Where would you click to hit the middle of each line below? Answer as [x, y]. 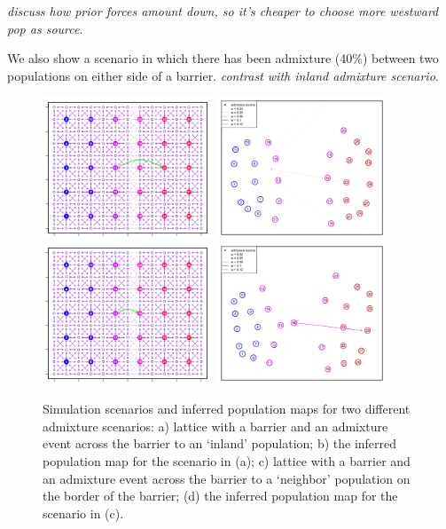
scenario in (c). [83, 513]
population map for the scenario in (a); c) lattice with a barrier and [227, 461]
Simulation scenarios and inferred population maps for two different [227, 409]
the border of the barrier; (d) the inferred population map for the [220, 496]
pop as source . [45, 28]
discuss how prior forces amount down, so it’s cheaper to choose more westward [223, 11]
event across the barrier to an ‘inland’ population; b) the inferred [220, 443]
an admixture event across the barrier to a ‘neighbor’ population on [227, 478]
